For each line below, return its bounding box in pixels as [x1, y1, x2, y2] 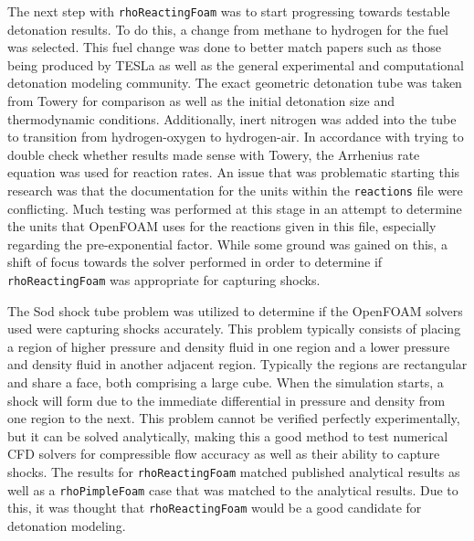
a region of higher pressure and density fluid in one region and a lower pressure [7, 336, 450, 355]
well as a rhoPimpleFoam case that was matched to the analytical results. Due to [7, 480, 458, 499]
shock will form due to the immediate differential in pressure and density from [7, 390, 446, 409]
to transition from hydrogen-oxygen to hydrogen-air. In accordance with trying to [7, 127, 464, 146]
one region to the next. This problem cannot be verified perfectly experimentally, [7, 408, 460, 428]
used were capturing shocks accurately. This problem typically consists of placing [7, 319, 461, 338]
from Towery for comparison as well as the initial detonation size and [7, 91, 395, 111]
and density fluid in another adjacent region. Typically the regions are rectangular [7, 355, 468, 374]
